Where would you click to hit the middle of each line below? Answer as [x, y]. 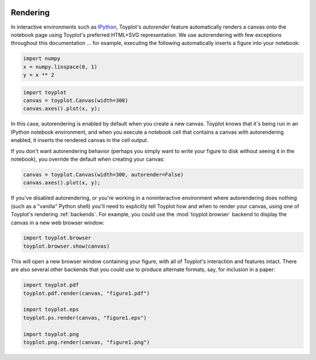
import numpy [42, 59]
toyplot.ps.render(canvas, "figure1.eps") [85, 318]
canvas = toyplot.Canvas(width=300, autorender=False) [103, 174]
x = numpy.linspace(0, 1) [60, 67]
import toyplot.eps [51, 309]
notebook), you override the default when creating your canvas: [88, 159]
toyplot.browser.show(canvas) [66, 246]
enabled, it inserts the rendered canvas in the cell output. [80, 140]
